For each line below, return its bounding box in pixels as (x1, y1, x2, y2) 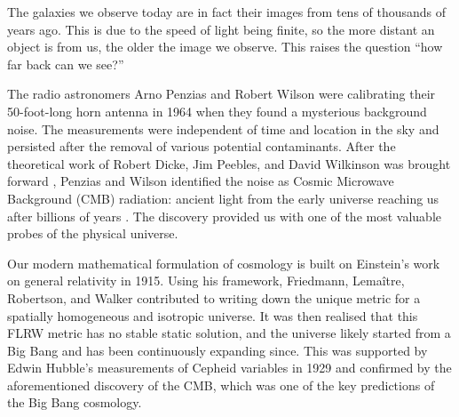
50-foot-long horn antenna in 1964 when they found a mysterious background (7, 101, 427, 120)
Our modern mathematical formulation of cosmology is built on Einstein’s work (7, 253, 440, 272)
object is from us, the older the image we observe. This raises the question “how (7, 37, 443, 56)
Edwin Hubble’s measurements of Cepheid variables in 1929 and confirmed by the (7, 358, 452, 377)
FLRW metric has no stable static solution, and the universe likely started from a (7, 324, 451, 342)
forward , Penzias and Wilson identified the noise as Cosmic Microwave (7, 172, 394, 190)
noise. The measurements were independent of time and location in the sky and (7, 119, 439, 138)
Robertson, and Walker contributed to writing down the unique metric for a (7, 288, 421, 307)
